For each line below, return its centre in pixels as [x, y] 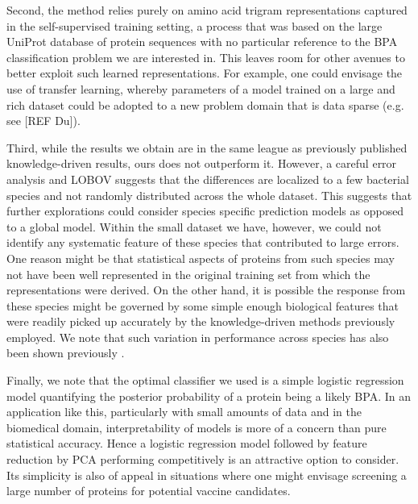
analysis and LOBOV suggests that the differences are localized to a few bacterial [208, 179]
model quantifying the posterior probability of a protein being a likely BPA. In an [209, 396]
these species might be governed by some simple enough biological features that [203, 305]
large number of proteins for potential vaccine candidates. [149, 491]
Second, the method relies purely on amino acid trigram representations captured [207, 10]
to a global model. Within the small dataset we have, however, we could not [194, 226]
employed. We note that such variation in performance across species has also [198, 337]
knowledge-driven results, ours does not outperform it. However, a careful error [202, 163]
